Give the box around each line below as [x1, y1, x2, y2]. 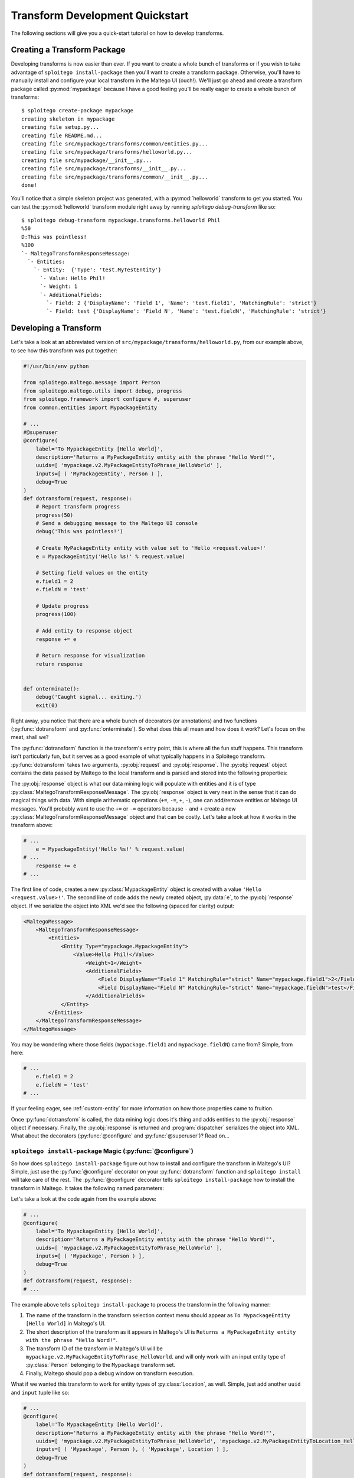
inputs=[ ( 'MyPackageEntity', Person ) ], [35, 470, 163, 477]
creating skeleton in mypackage [21, 115, 115, 122]
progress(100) [35, 611, 77, 618]
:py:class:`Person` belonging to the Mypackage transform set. [25, 1362, 176, 1369]
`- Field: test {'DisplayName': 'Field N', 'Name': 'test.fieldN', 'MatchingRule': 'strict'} [46, 308, 327, 315]
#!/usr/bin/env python [23, 362, 89, 369]
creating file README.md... [21, 132, 103, 139]
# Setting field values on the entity [35, 569, 148, 576]
